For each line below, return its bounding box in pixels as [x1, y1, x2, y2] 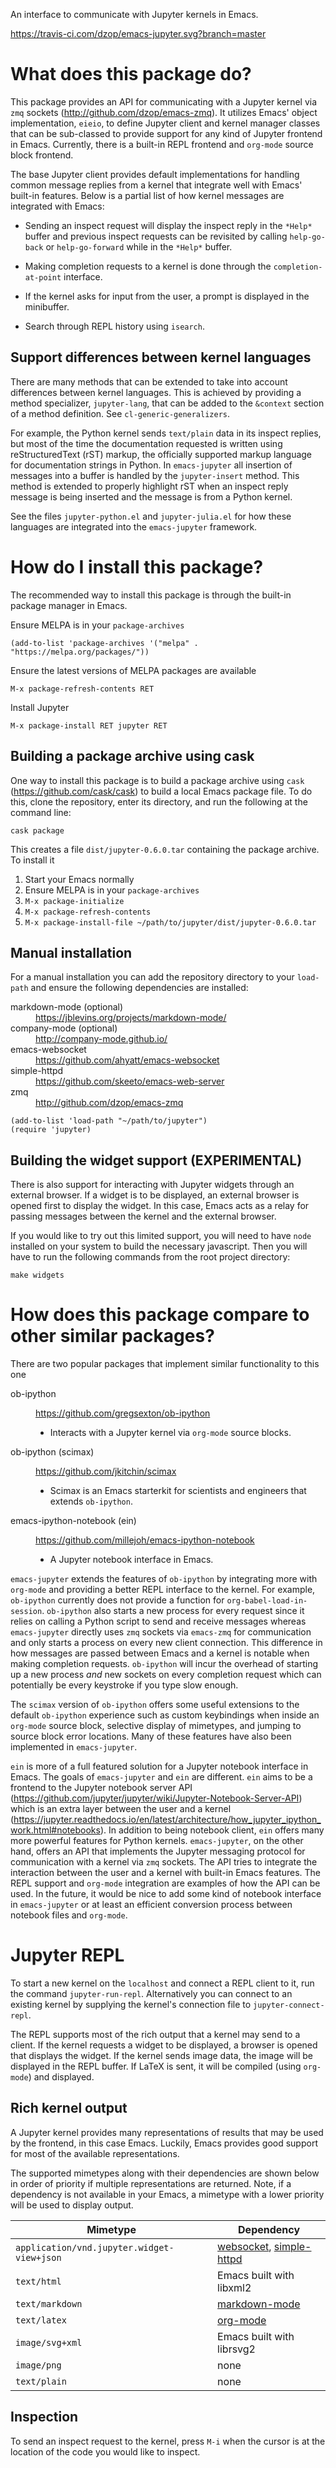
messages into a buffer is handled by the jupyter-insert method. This [10, 469, 300, 481]
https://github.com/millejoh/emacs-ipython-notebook [35, 1534, 255, 1546]
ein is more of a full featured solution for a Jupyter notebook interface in [10, 1760, 309, 1773]
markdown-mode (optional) [10, 1001, 124, 1013]
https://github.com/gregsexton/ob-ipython [35, 1407, 211, 1419]
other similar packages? [10, 1325, 215, 1348]
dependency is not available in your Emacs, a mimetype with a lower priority [10, 2188, 325, 2200]
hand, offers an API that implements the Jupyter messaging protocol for [10, 1845, 306, 1858]
